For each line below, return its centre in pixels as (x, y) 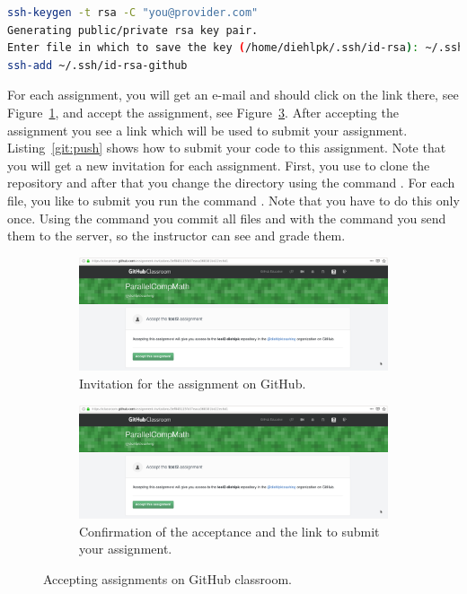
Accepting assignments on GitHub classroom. (168, 578)
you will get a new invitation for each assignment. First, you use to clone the (219, 165)
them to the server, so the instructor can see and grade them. (176, 236)
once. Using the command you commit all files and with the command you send (227, 218)
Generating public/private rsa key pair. (133, 30)
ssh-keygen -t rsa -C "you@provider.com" (133, 13)
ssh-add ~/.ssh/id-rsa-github (97, 65)
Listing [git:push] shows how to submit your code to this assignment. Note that (227, 148)
